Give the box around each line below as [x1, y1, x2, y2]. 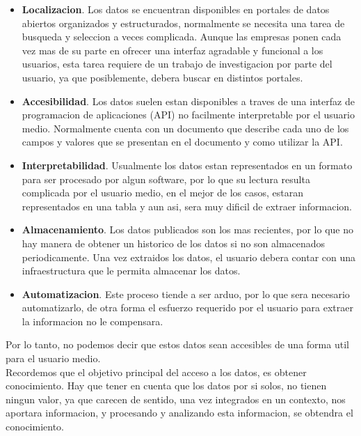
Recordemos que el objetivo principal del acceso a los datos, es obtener [6, 364, 307, 379]
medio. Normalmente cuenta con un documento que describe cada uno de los [22, 120, 349, 135]
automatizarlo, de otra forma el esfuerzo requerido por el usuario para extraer [22, 300, 354, 315]
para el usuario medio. [6, 351, 101, 366]
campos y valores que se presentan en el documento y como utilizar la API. [22, 134, 343, 149]
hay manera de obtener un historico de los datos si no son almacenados [22, 235, 326, 250]
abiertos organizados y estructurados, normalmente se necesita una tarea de [22, 15, 345, 30]
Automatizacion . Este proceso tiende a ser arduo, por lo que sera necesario [22, 286, 350, 301]
